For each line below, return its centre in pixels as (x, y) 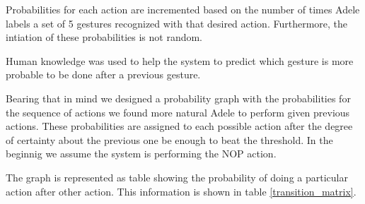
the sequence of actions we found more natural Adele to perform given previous (178, 112)
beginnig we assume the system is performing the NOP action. (141, 154)
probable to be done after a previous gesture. (103, 74)
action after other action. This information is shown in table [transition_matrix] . (181, 191)
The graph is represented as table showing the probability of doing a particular (177, 177)
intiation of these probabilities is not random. (104, 37)
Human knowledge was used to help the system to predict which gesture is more (180, 60)
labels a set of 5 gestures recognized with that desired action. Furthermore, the (177, 23)
